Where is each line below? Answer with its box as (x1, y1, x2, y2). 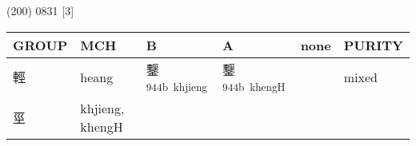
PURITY (343, 35, 403, 54)
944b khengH (222, 78, 286, 94)
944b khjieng (146, 78, 207, 94)
